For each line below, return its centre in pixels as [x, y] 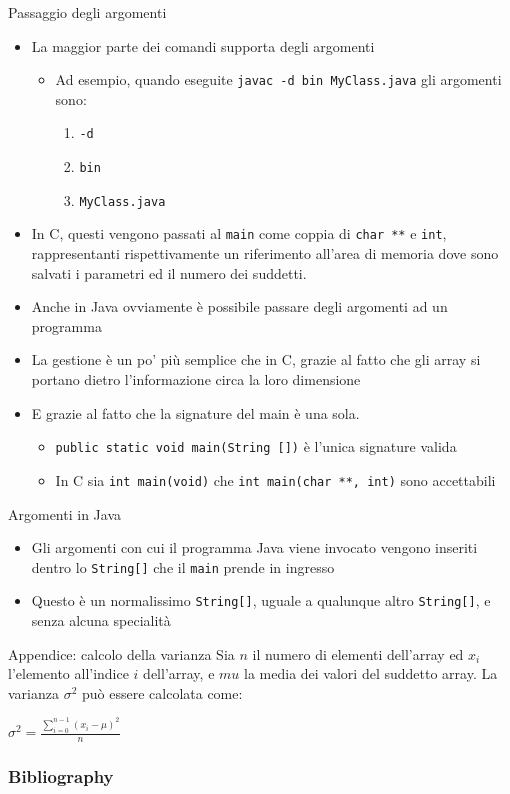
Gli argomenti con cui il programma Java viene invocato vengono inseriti [254, 547]
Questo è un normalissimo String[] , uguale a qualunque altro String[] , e [261, 600]
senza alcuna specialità [101, 620]
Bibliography [61, 775]
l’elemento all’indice [68, 673]
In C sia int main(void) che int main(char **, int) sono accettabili [275, 479]
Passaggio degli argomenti [87, 12]
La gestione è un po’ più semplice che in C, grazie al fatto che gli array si [256, 359]
